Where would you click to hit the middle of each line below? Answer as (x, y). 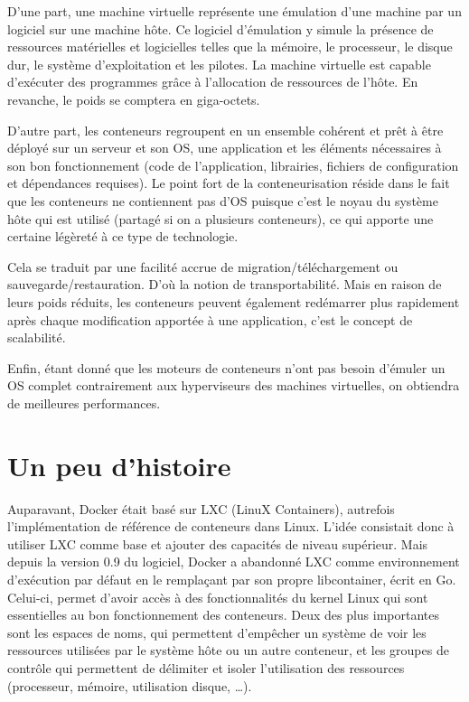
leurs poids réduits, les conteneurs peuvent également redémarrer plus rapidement (234, 301)
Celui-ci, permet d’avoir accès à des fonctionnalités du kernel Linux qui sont (218, 597)
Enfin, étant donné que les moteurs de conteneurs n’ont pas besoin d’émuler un (226, 367)
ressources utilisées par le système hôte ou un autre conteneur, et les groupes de (228, 650)
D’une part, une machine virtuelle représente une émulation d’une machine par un (234, 11)
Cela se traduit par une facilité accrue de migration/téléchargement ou (203, 266)
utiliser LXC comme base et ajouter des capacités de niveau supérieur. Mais (218, 543)
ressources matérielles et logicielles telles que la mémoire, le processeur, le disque (230, 47)
